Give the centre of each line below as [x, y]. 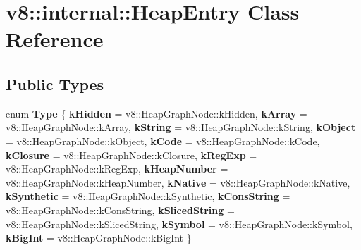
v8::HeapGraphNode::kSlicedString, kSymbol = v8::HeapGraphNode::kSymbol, [179, 224]
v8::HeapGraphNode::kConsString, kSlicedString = [120, 210]
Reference [55, 39]
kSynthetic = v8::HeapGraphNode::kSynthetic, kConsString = [148, 196]
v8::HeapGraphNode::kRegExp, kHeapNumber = [117, 169]
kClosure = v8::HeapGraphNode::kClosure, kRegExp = [131, 155]
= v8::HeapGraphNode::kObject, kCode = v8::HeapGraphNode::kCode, [163, 140]
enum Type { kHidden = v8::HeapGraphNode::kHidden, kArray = [157, 113]
